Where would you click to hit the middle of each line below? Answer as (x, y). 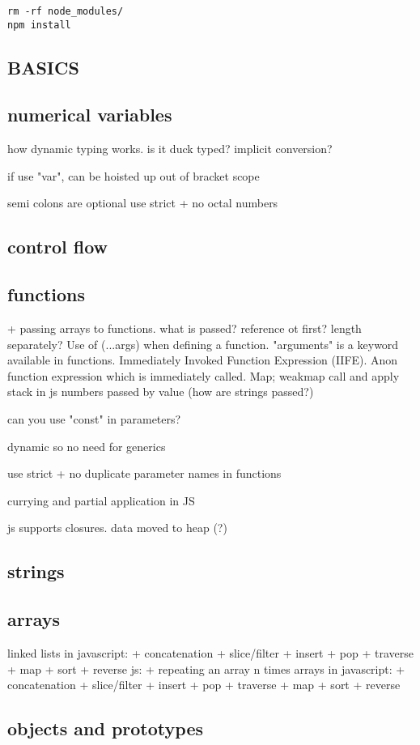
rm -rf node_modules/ (66, 11)
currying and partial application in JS (101, 500)
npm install (39, 25)
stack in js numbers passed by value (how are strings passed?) (161, 392)
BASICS (43, 67)
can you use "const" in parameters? (94, 419)
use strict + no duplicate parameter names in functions (144, 473)
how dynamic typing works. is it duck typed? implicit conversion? (170, 149)
